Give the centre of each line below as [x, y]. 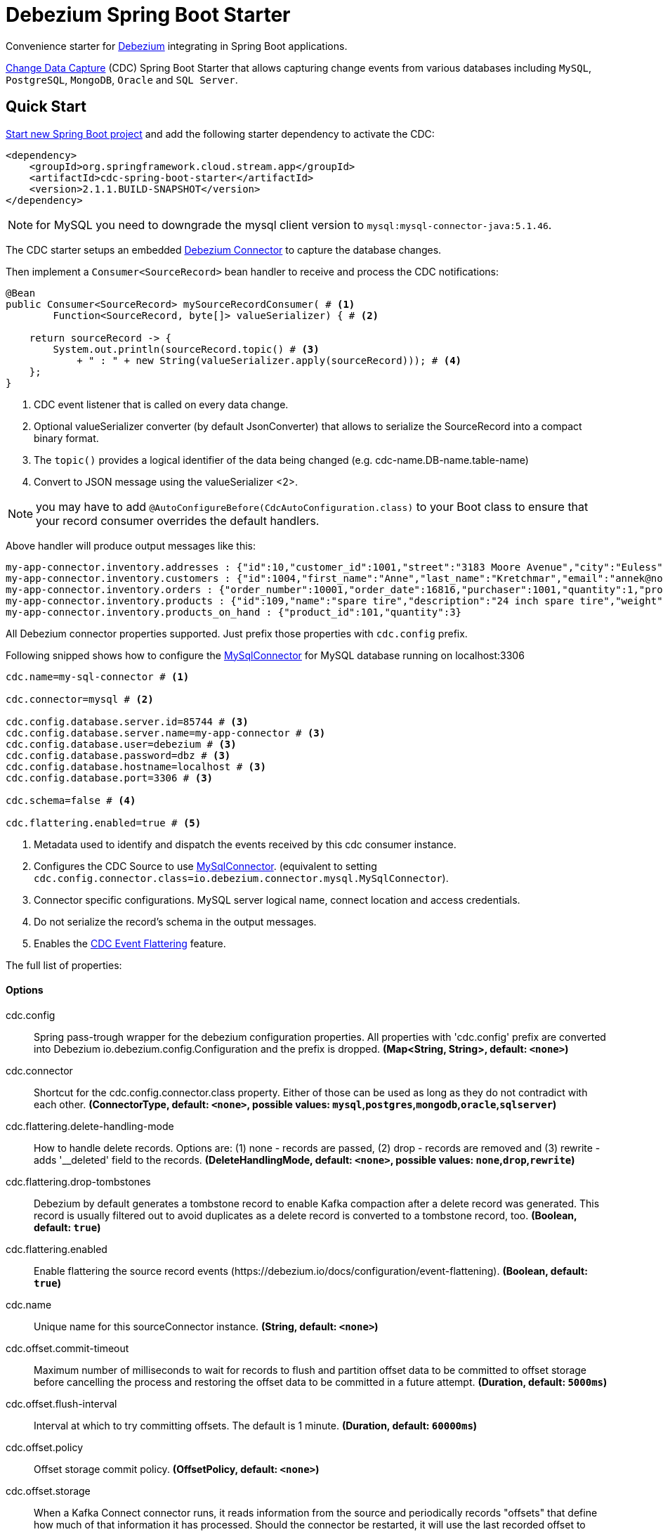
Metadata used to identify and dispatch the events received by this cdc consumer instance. [245, 844]
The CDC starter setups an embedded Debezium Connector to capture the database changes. [224, 249]
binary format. [66, 438]
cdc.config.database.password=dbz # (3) [118, 755]
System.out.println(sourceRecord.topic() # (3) [186, 349]
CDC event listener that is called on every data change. [161, 404]
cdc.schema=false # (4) [71, 800]
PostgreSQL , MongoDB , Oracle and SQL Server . [122, 79]
